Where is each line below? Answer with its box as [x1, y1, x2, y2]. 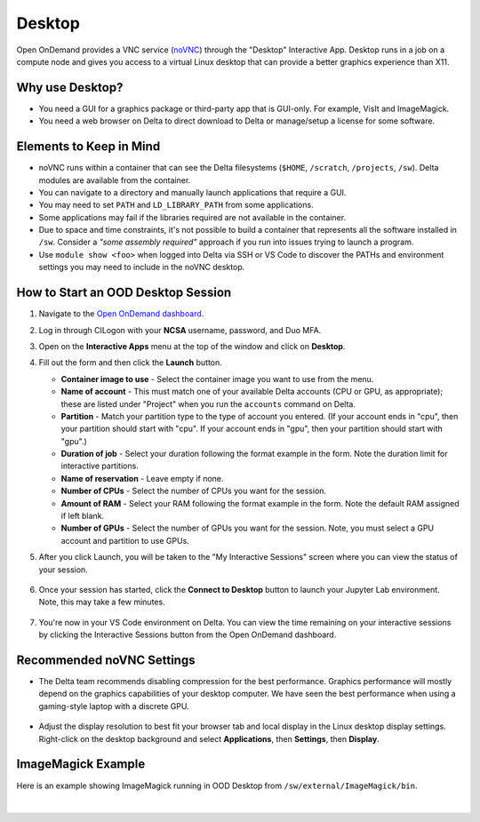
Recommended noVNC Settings [16, 652, 196, 667]
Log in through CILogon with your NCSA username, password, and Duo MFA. [38, 324, 322, 335]
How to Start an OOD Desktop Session [16, 285, 232, 300]
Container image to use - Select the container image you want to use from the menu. [60, 373, 374, 384]
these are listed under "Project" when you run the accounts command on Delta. [60, 398, 356, 409]
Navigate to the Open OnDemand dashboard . [38, 308, 204, 319]
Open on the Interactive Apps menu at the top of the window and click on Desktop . [38, 340, 346, 351]
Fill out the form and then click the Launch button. [38, 357, 222, 368]
